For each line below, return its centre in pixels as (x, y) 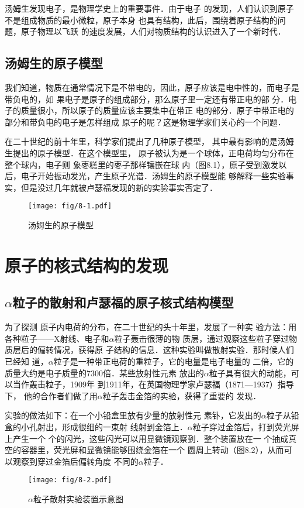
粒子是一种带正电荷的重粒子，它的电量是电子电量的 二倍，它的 (174, 361)
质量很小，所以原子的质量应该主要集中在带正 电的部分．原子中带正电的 (157, 110)
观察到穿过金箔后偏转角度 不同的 (75, 461)
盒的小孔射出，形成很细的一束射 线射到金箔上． (96, 426)
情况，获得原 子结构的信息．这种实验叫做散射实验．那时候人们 (174, 350)
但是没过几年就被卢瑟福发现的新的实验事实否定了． (119, 187)
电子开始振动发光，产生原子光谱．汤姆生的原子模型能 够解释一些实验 (153, 176)
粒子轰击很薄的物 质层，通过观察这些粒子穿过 (202, 338)
